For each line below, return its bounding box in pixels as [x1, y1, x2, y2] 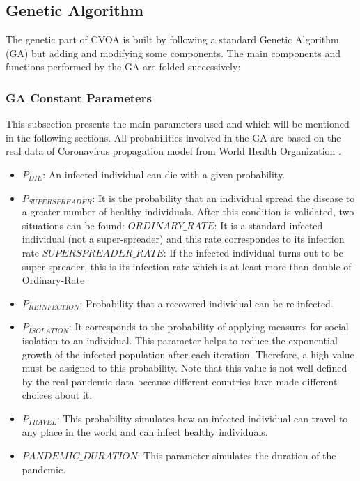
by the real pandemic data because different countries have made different [22, 374, 338, 388]
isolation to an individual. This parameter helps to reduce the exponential [22, 333, 338, 347]
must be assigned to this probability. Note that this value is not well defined [22, 360, 347, 375]
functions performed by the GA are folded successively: [6, 59, 241, 74]
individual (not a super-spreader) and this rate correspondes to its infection [22, 231, 345, 246]
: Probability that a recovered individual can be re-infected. [79, 296, 334, 310]
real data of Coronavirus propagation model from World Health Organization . [6, 144, 341, 158]
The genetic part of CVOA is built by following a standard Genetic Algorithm [6, 32, 339, 47]
